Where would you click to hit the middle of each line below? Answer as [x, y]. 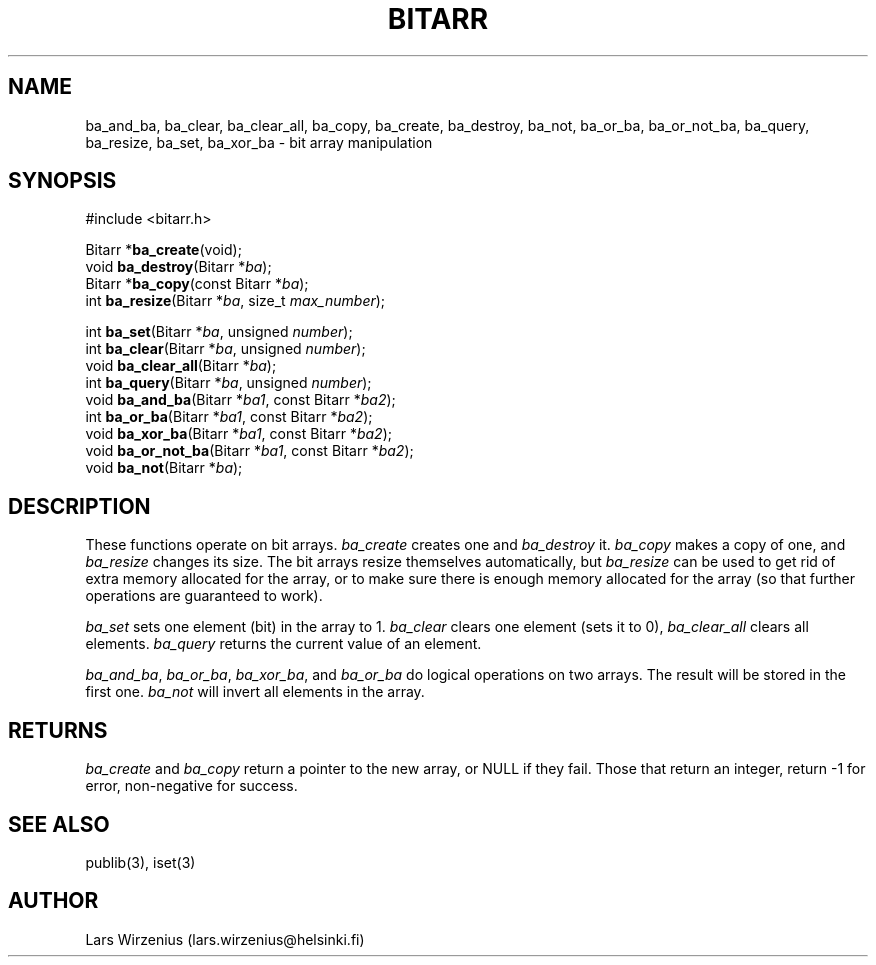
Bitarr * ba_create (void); [163, 250]
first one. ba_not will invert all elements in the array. [255, 692]
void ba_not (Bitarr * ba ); [164, 468]
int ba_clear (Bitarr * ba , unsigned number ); [225, 349]
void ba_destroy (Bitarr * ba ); [178, 267]
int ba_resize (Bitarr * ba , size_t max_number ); [235, 301]
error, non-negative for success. [191, 786]
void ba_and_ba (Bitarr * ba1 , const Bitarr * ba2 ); [240, 400]
